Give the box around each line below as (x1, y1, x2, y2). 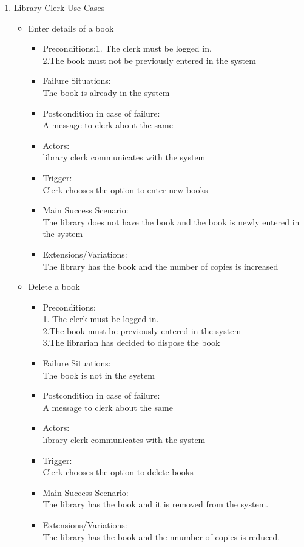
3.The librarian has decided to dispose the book (42, 336, 220, 349)
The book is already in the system (42, 86, 170, 98)
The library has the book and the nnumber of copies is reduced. (42, 530, 280, 543)
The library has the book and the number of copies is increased (42, 260, 279, 272)
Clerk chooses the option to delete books (42, 466, 194, 478)
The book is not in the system (42, 368, 155, 381)
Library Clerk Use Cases (13, 1, 105, 13)
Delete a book (28, 280, 80, 293)
